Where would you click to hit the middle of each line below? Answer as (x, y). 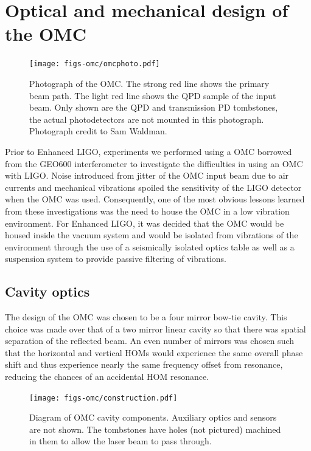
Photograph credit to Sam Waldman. (98, 131)
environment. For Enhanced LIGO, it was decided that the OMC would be (145, 223)
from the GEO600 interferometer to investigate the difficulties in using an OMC (154, 163)
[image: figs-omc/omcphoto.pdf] (95, 64)
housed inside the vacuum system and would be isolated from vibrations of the (152, 235)
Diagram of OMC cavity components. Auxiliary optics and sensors (153, 417)
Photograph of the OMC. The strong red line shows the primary (149, 83)
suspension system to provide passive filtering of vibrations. (116, 259)
